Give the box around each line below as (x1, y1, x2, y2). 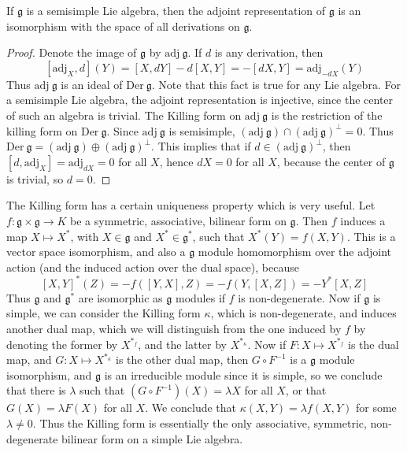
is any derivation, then (214, 44, 324, 61)
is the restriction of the (271, 106, 383, 123)
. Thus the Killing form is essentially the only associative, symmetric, (32, 414, 367, 431)
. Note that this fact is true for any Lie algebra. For (151, 76, 401, 92)
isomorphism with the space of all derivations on (6, 17, 240, 34)
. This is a (346, 228, 396, 244)
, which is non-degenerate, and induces (210, 305, 397, 321)
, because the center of (276, 153, 386, 169)
